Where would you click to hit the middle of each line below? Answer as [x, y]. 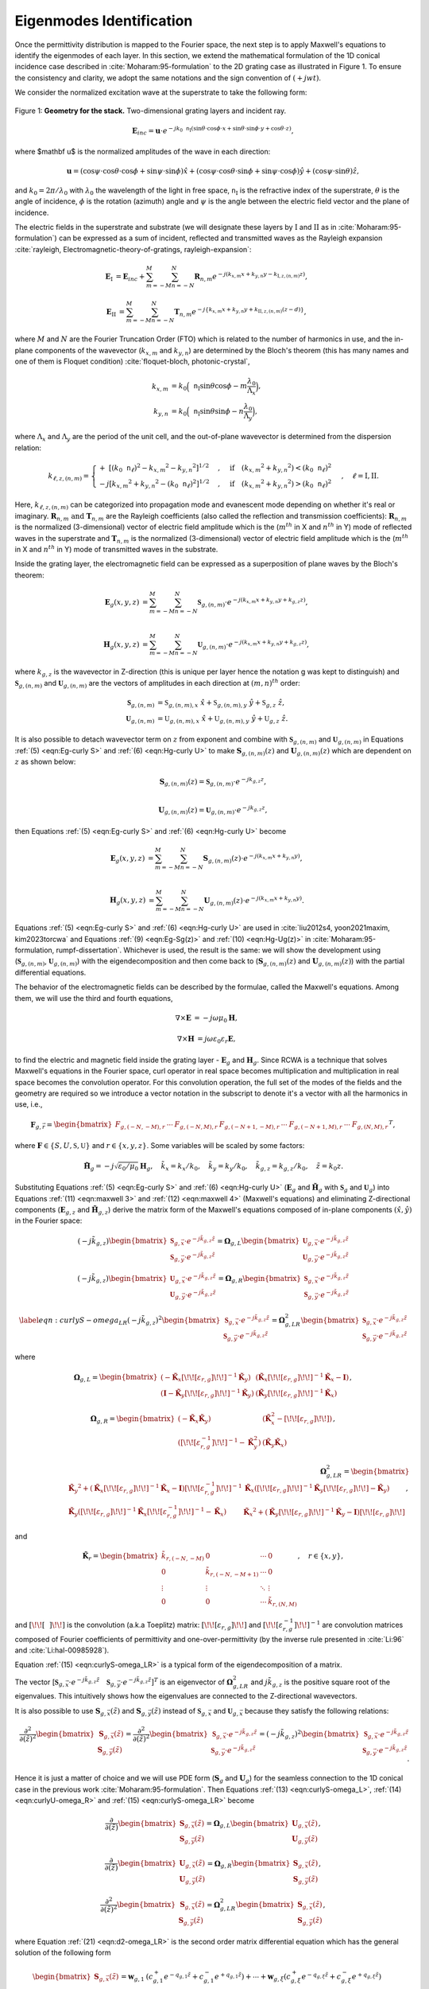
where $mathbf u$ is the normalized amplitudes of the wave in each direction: [143, 151]
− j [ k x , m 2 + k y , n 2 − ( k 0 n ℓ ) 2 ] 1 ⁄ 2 [155, 484]
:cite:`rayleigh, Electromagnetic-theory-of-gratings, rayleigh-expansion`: [133, 249]
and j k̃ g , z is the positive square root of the [321, 1683]
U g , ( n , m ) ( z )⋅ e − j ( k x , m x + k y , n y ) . [254, 901]
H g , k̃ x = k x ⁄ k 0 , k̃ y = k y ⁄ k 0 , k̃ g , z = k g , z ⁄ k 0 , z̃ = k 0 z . [242, 1167]
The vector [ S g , [40, 1683]
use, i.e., [29, 1104]
